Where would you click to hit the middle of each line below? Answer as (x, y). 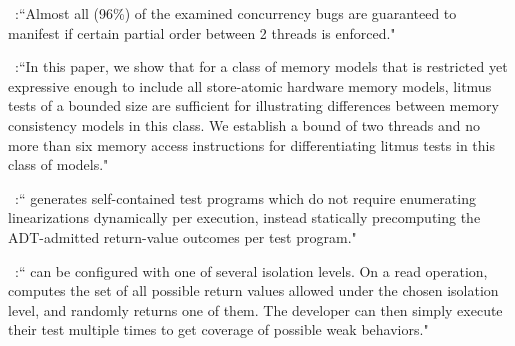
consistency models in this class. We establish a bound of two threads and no (244, 124)
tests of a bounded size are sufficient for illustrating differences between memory (253, 105)
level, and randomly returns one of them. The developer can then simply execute (255, 309)
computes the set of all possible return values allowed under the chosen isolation (253, 290)
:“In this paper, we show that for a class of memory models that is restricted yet (261, 66)
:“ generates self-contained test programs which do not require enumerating (245, 197)
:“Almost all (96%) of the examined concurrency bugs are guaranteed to (236, 13)
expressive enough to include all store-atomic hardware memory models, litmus (250, 85)
